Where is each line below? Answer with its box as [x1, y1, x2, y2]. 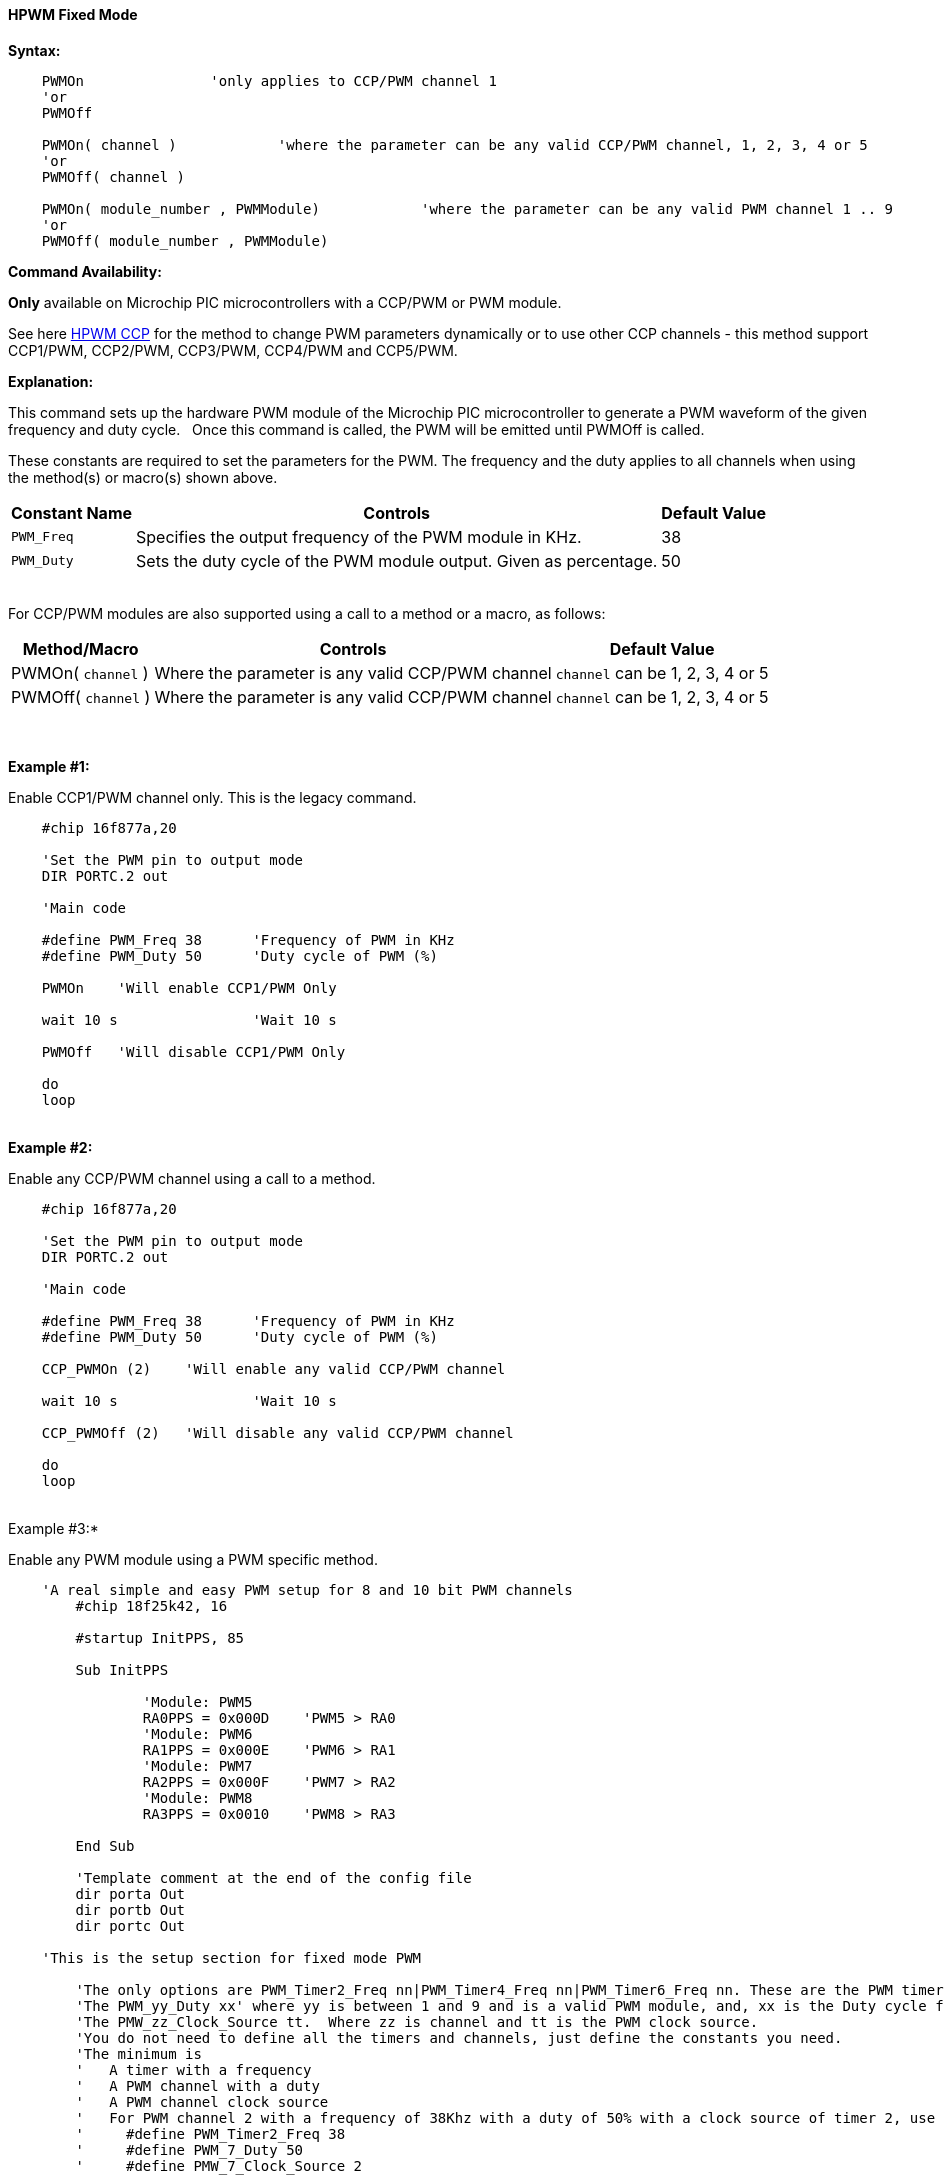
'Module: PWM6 [142, 1725, 253, 1742]
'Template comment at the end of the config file [75, 1869, 472, 1886]
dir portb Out [75, 1901, 186, 1918]
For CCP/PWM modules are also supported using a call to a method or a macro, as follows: [8, 604, 606, 622]
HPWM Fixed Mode [8, 6, 138, 23]
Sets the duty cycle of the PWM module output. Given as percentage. [136, 550, 658, 571]
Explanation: [8, 372, 94, 390]
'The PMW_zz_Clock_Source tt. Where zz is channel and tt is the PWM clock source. [75, 2013, 759, 2030]
